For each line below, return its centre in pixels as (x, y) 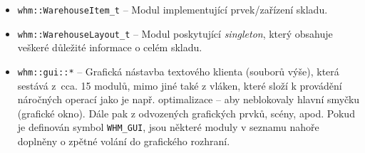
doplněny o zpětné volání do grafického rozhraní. (124, 141)
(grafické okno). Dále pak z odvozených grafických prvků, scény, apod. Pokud (186, 113)
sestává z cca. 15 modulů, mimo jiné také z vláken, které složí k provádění (180, 85)
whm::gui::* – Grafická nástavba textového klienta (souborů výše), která (178, 71)
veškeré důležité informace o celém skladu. (110, 47)
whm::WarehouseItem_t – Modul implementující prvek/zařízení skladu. (173, 9)
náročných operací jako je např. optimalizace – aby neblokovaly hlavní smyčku (189, 99)
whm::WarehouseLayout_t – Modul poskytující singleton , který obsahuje (175, 33)
